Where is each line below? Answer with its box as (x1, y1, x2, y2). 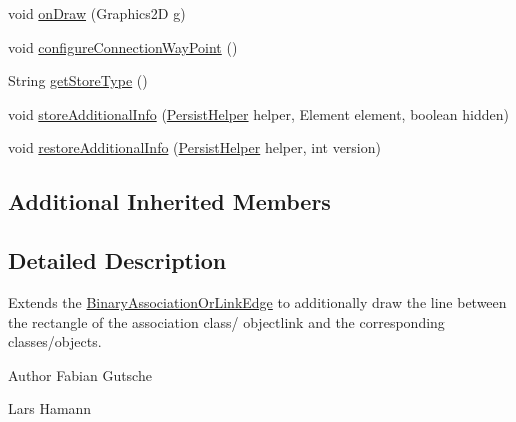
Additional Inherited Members (8, 186, 331, 217)
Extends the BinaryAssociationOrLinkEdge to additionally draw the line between (8, 291, 507, 312)
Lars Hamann (8, 398, 92, 419)
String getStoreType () (8, 70, 148, 91)
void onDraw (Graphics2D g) (8, 3, 186, 23)
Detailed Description (8, 245, 227, 276)
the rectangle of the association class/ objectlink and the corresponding (8, 311, 445, 332)
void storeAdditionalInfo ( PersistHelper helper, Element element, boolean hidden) (8, 103, 509, 124)
